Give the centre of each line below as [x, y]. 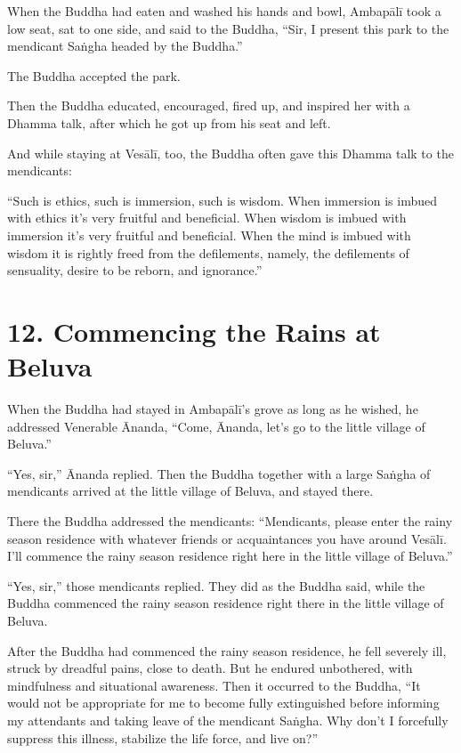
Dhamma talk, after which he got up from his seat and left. [169, 122]
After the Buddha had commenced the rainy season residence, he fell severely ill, [227, 650]
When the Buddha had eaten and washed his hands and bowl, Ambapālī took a [224, 11]
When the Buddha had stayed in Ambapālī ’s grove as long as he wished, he [213, 409]
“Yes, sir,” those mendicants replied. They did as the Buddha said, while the [216, 585]
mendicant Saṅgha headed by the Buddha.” [125, 46]
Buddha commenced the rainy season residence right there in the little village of [226, 603]
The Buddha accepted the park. [94, 75]
